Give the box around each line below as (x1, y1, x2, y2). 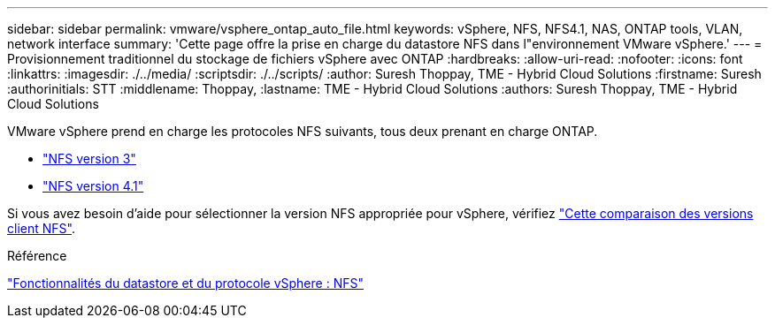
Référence (7, 248, 67, 263)
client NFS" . (7, 221, 75, 236)
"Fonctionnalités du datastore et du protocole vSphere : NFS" (7, 276, 364, 291)
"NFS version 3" (42, 151, 136, 166)
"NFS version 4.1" (42, 178, 144, 193)
